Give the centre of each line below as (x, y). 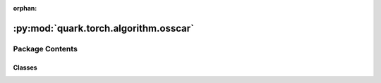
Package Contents (45, 49)
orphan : (25, 8)
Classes (25, 68)
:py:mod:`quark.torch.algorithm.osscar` (103, 28)
